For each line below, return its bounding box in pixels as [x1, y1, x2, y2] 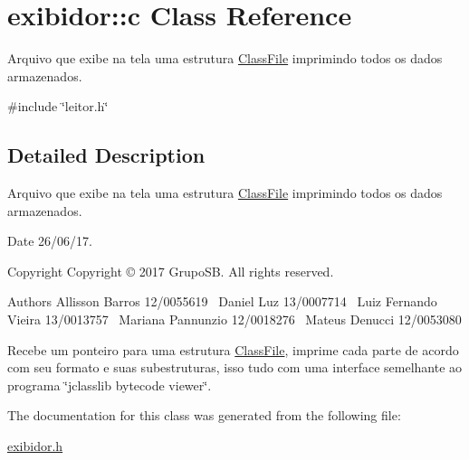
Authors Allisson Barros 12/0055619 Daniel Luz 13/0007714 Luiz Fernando [7, 292, 437, 311]
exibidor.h [7, 437, 63, 455]
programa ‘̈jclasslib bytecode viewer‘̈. [7, 375, 212, 394]
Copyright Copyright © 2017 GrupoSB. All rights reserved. [7, 261, 334, 280]
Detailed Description [7, 141, 206, 169]
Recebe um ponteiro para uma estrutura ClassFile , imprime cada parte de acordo [7, 340, 459, 359]
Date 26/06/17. [7, 231, 92, 250]
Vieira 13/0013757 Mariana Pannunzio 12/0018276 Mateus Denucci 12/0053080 [7, 310, 462, 329]
